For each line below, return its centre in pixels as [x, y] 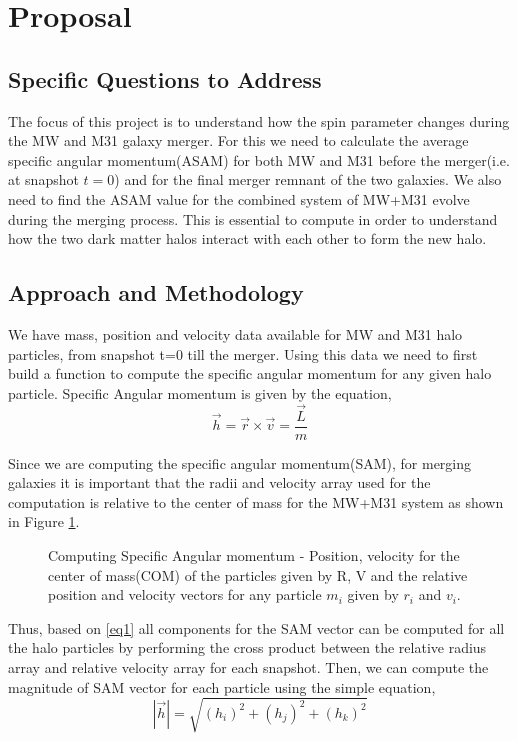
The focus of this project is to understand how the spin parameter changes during [259, 120]
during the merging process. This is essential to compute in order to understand [253, 218]
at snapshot [43, 179]
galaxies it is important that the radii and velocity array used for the [219, 482]
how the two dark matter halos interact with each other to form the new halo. [247, 238]
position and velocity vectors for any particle [185, 594]
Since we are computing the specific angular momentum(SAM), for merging [240, 462]
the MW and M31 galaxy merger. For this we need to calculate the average [238, 140]
